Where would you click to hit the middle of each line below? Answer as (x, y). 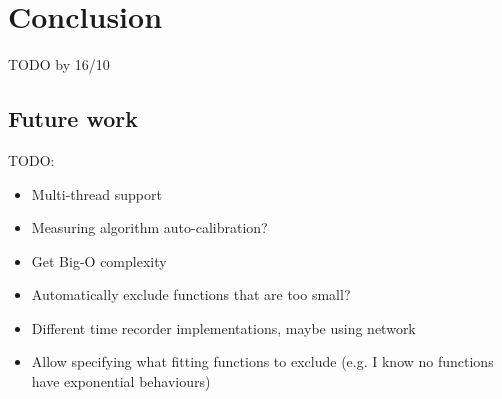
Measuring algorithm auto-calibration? (149, 227)
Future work (73, 118)
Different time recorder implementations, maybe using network (223, 327)
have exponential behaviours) (121, 381)
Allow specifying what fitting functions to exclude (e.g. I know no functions (262, 361)
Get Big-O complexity (99, 260)
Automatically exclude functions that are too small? (191, 294)
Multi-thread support (96, 193)
